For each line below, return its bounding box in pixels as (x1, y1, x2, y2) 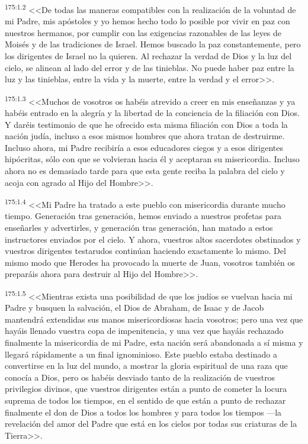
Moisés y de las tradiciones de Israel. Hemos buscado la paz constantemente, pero (5, 38, 301, 50)
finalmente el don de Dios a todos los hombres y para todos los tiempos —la (5, 406, 282, 418)
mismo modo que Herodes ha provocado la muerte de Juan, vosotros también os (5, 256, 295, 268)
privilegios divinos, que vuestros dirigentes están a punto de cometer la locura (5, 382, 287, 395)
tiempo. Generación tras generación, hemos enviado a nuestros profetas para (5, 210, 281, 222)
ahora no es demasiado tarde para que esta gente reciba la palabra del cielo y (5, 165, 285, 177)
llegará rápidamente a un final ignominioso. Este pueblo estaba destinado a (5, 348, 277, 360)
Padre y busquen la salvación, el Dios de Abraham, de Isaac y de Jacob (5, 301, 264, 314)
